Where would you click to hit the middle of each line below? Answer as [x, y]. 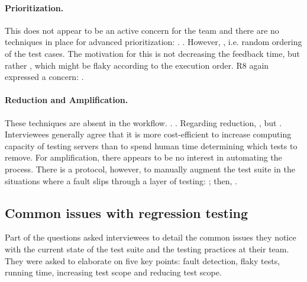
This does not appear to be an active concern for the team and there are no [142, 30]
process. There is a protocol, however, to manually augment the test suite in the [150, 169]
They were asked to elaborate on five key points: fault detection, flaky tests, [143, 260]
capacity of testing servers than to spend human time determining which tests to [151, 145]
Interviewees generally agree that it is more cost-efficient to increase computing [148, 134]
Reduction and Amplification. [67, 100]
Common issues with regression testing [127, 212]
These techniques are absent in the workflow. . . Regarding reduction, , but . [143, 122]
